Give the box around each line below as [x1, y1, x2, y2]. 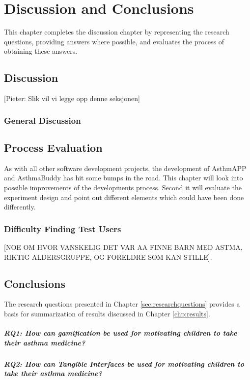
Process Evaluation [4, 139, 103, 155]
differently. [4, 202, 36, 212]
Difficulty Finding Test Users [4, 222, 121, 235]
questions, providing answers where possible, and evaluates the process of [4, 36, 224, 46]
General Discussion [4, 114, 81, 126]
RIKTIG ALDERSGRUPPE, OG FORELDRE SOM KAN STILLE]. [4, 251, 212, 262]
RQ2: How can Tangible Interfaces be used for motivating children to [4, 358, 244, 369]
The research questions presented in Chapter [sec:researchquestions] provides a [4, 299, 240, 309]
